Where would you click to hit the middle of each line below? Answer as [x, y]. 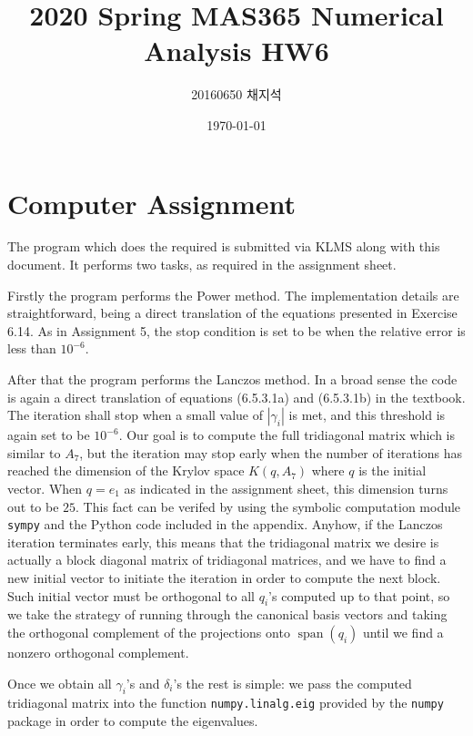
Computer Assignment [152, 203]
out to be [33, 506]
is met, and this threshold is [367, 415]
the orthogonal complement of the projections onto [149, 632]
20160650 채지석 [236, 94]
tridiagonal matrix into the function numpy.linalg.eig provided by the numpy [226, 703]
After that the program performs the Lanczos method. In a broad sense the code [232, 379]
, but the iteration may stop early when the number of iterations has [271, 452]
